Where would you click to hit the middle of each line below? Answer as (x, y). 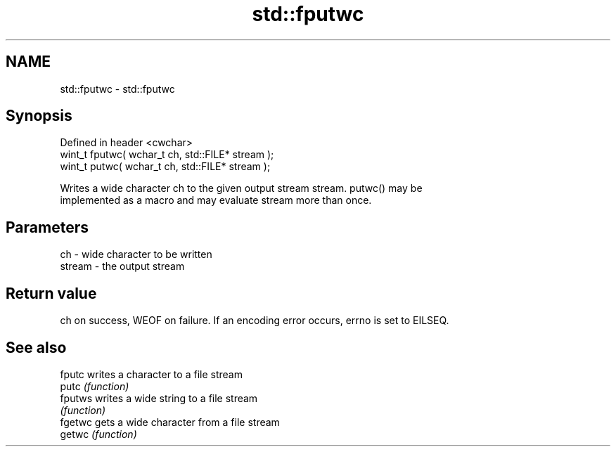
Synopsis (39, 116)
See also (36, 347)
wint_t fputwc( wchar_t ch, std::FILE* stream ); (167, 155)
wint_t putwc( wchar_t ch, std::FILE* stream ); (165, 167)
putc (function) (95, 386)
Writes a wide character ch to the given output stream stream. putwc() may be (241, 188)
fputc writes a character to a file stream (151, 374)
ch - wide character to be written (136, 254)
